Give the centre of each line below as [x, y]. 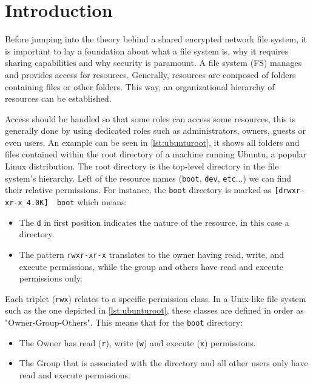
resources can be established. [58, 98]
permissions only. [51, 278]
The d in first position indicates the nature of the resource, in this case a [154, 222]
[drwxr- [290, 191]
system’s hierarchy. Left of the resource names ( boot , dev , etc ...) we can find [148, 178]
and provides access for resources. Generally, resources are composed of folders [150, 74]
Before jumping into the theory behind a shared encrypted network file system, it [156, 39]
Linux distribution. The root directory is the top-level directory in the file [142, 166]
